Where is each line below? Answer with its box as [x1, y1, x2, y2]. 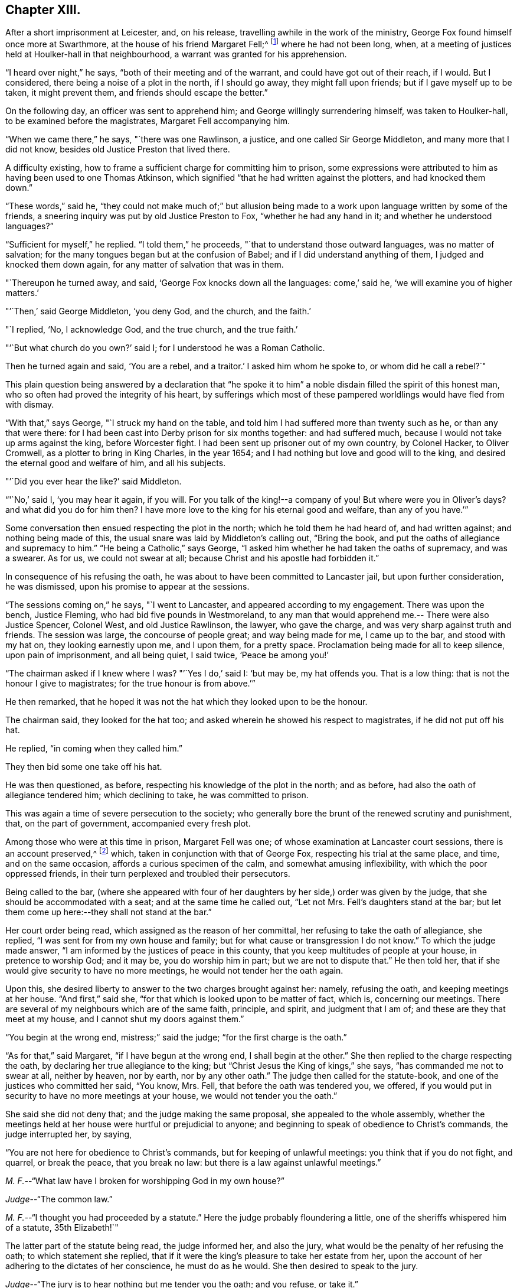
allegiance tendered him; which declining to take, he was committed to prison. [5, 790, 309, 801]
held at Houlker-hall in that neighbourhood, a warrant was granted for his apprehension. [5, 49, 347, 60]
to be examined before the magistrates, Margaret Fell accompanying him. [5, 116, 290, 126]
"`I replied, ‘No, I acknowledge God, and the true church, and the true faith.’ [5, 324, 298, 335]
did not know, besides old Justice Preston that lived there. [5, 144, 230, 155]
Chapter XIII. [5, 2, 81, 17]
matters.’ [5, 288, 39, 298]
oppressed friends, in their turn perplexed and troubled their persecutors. [5, 868, 290, 879]
